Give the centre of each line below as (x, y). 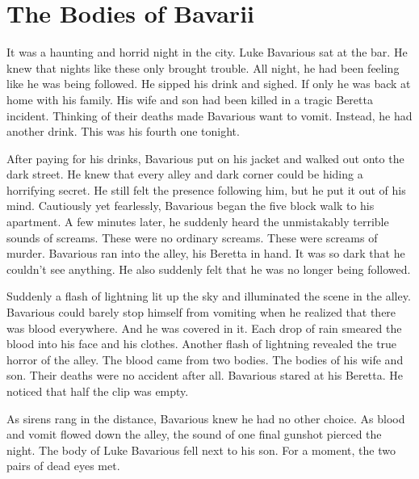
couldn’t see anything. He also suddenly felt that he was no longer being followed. (209, 269)
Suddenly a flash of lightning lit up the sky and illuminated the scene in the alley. (209, 296)
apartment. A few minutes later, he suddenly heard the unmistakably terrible (198, 222)
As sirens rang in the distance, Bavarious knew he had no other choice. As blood (206, 418)
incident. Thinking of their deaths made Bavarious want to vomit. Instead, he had (209, 115)
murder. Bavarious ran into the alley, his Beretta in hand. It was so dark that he (206, 253)
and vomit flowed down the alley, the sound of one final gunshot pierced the (194, 434)
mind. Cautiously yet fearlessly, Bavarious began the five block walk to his (191, 206)
